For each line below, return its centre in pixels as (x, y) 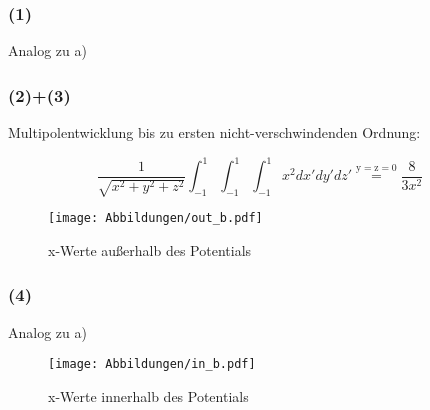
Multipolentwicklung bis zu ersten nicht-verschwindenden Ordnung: (214, 132)
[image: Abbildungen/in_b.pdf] (152, 364)
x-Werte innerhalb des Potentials (148, 395)
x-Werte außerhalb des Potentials (150, 249)
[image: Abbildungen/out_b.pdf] (155, 218)
